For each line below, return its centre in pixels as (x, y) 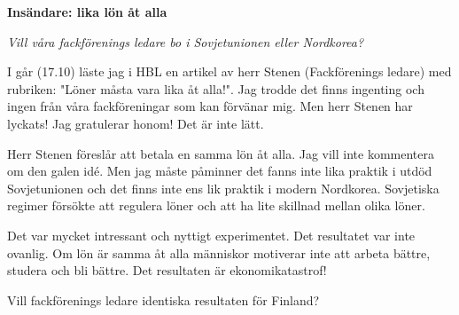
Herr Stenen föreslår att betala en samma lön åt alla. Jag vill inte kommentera (221, 153)
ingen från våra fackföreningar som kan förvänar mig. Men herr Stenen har (210, 106)
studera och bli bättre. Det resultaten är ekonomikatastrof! (167, 270)
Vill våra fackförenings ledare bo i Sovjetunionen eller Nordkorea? (186, 41)
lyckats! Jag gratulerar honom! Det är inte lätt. (136, 123)
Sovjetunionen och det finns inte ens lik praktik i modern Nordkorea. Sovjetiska (223, 188)
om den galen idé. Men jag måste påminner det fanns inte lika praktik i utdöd (220, 171)
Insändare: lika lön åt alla (87, 12)
